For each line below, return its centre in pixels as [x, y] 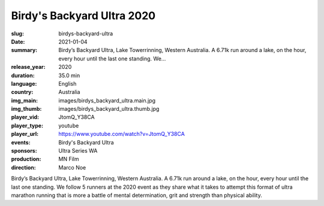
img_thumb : [26, 109]
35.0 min [69, 75]
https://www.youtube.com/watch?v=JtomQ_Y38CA [122, 134]
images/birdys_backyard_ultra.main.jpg [107, 100]
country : [22, 92]
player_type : [27, 125]
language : [24, 83]
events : [21, 142]
